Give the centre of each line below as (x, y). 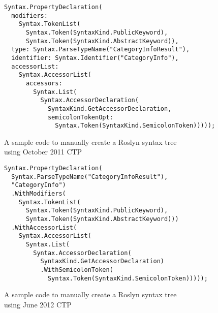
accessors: (44, 83)
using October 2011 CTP (43, 152)
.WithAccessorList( (44, 227)
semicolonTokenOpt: (80, 117)
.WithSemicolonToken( (77, 270)
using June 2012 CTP (38, 304)
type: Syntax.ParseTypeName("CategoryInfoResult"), (101, 50)
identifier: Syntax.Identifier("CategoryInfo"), (95, 58)
